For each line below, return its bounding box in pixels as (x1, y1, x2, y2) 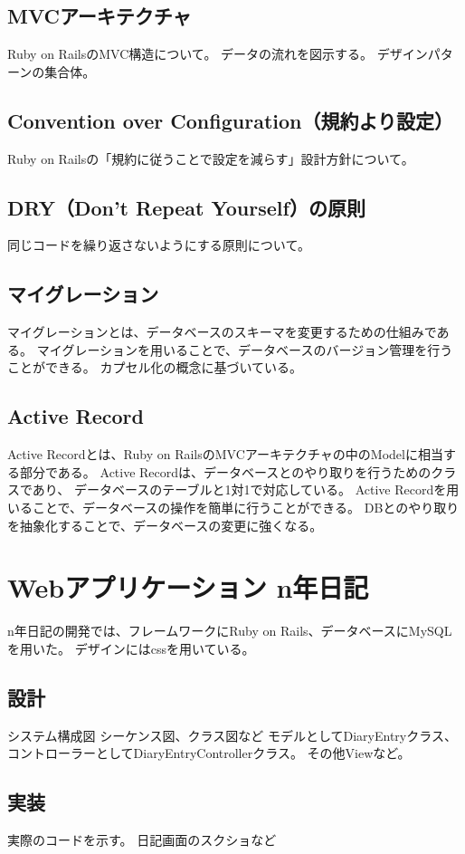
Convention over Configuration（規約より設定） (7, 106, 454, 134)
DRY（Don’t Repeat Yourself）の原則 (7, 193, 365, 221)
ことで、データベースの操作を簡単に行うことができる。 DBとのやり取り (32, 497, 460, 516)
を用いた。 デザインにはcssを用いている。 (7, 638, 255, 657)
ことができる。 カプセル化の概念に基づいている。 (7, 358, 302, 377)
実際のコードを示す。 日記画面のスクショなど (7, 830, 277, 849)
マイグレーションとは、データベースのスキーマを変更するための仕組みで (7, 322, 437, 341)
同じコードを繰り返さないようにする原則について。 (7, 235, 311, 254)
